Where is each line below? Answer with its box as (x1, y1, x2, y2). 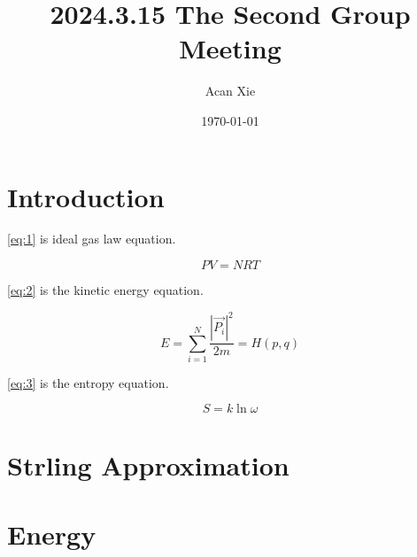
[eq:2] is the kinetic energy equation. (7, 281, 204, 299)
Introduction (7, 178, 165, 214)
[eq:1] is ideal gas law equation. (7, 229, 176, 248)
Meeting (179, 30, 282, 66)
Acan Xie (205, 81, 256, 100)
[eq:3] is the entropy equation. (7, 373, 169, 391)
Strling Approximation (7, 446, 290, 483)
